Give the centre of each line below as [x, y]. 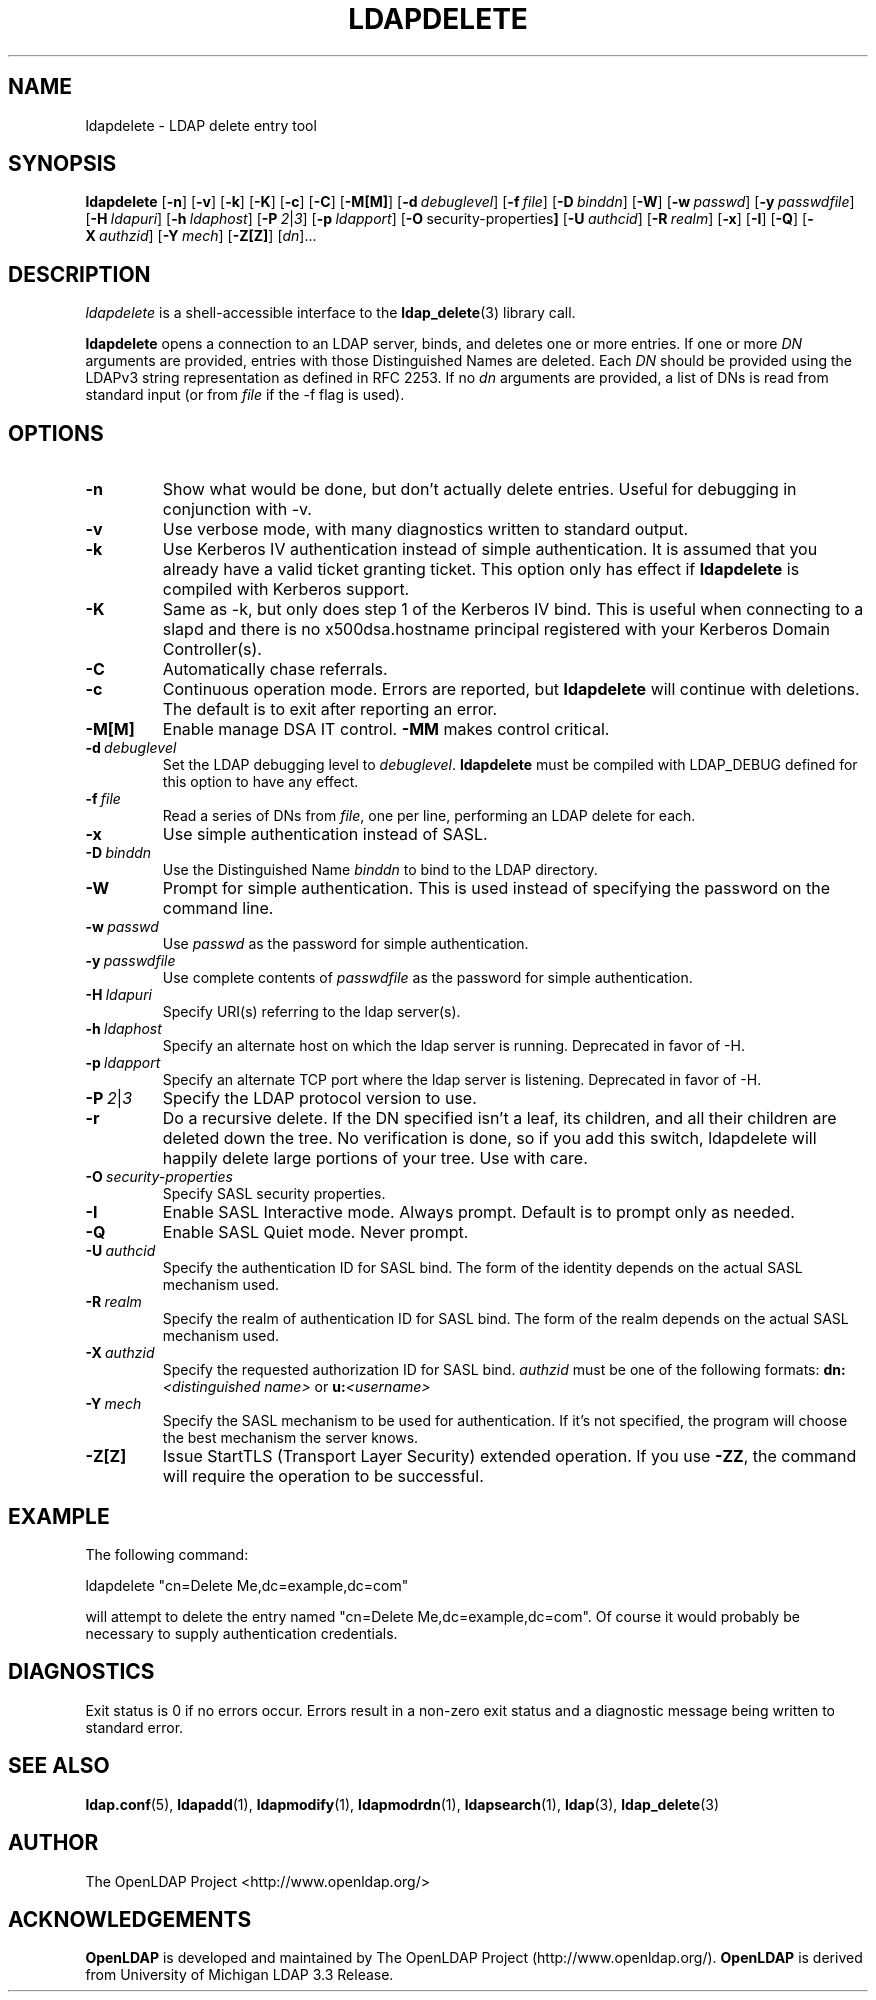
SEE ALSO [59, 1766]
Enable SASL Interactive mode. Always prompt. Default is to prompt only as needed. [478, 1212]
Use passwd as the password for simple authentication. [345, 944]
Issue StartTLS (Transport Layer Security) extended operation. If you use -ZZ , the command [509, 1456]
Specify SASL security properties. [274, 1194]
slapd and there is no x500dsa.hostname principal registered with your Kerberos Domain [496, 629]
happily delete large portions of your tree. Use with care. [375, 1158]
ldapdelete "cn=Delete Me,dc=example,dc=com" [247, 1585]
